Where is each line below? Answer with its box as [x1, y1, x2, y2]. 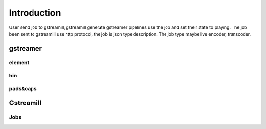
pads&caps [9, 85, 37, 92]
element [9, 59, 30, 66]
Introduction [9, 7, 61, 18]
